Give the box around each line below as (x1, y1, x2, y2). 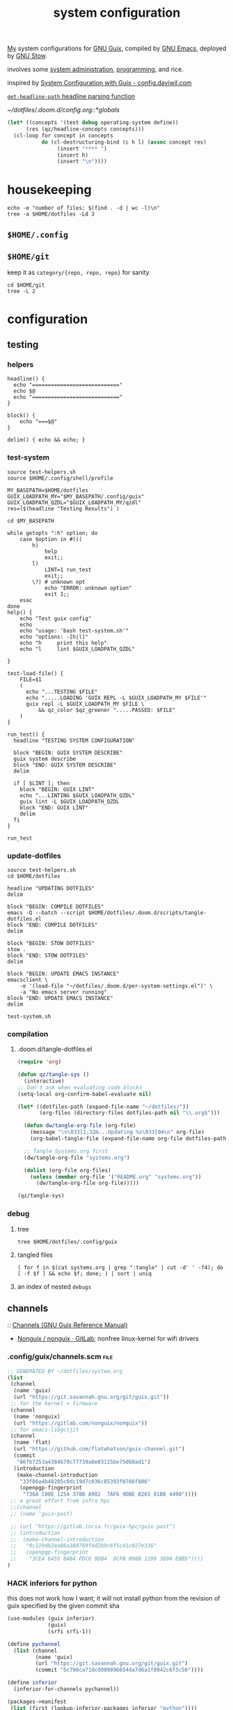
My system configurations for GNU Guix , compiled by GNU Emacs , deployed (7, 44, 227, 53)
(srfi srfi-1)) (47, 1628, 92, 1635)
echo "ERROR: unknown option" (44, 584, 132, 591)
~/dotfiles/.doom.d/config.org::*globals (7, 106, 120, 114)
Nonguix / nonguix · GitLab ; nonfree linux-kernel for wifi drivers (17, 1334, 200, 1343)
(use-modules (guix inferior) (7, 1615, 95, 1622)
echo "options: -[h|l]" (19, 633, 89, 640)
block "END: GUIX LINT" (19, 804, 89, 811)
